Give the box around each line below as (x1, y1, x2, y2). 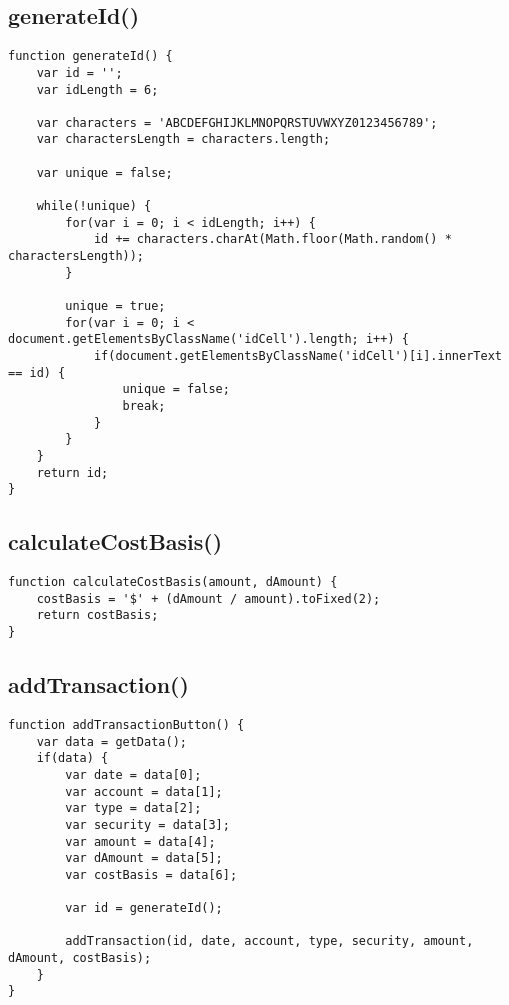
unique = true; (65, 299, 166, 314)
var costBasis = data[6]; (65, 867, 238, 882)
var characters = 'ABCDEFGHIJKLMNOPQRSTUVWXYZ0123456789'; (36, 115, 438, 130)
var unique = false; (36, 165, 173, 180)
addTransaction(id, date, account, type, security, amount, (65, 934, 474, 949)
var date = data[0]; (65, 767, 202, 782)
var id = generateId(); (65, 901, 223, 916)
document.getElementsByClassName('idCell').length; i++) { (8, 332, 409, 347)
